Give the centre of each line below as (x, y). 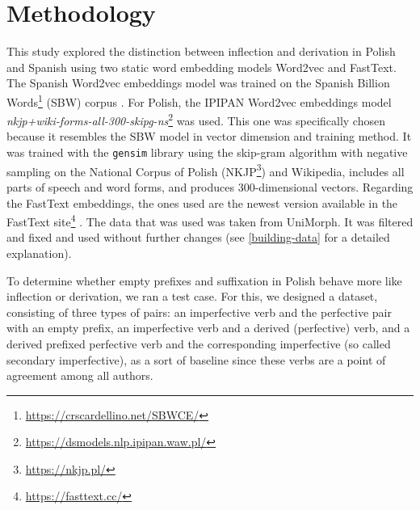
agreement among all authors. (80, 375)
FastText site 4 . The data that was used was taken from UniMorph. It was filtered (210, 220)
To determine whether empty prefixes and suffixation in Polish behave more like (204, 280)
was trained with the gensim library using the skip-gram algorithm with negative (207, 152)
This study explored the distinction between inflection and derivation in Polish (201, 51)
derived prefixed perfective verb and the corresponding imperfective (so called (199, 343)
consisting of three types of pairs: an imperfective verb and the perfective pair (199, 312)
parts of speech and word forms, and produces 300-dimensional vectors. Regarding (210, 186)
